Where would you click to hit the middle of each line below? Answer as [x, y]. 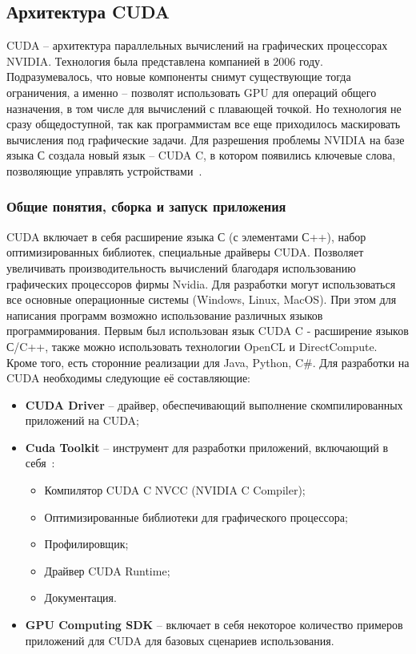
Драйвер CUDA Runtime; [107, 570]
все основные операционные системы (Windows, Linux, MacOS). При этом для [202, 299]
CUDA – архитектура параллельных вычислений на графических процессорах [197, 45]
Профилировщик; [86, 544]
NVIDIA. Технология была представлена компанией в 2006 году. [165, 61]
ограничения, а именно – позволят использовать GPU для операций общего [192, 92]
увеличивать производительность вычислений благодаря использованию [181, 267]
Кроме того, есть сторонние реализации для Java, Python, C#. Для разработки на [208, 362]
